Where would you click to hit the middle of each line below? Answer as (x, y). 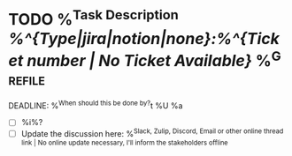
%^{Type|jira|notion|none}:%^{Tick (144, 38)
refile (27, 79)
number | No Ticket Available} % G (154, 59)
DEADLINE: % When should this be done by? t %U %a (96, 105)
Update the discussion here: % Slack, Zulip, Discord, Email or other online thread (152, 133)
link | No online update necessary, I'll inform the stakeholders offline (124, 143)
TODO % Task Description (93, 18)
